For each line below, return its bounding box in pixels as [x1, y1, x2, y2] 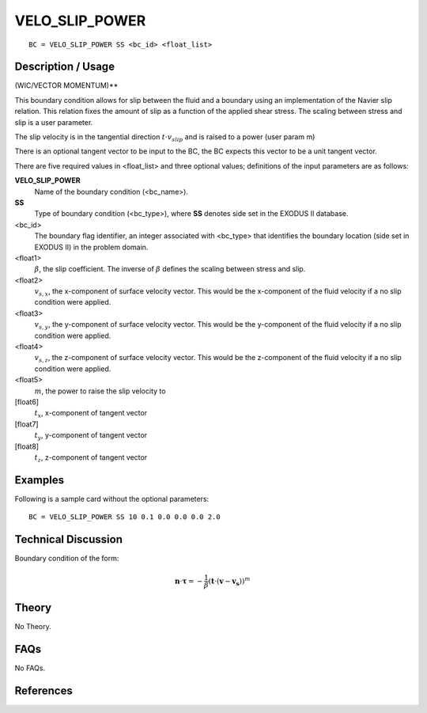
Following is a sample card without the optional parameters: [14, 494, 210, 503]
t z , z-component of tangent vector [34, 452, 148, 464]
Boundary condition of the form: [14, 554, 119, 563]
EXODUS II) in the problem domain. [34, 242, 149, 252]
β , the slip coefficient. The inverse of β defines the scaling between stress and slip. [34, 264, 306, 274]
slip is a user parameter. [14, 117, 93, 127]
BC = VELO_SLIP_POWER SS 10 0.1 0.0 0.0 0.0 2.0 [28, 513, 221, 521]
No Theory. [14, 621, 51, 631]
